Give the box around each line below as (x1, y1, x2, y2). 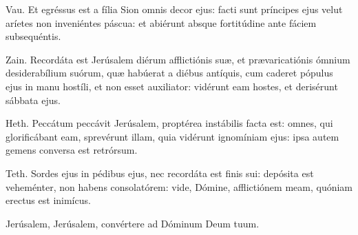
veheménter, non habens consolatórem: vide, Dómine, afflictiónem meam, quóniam (6, 179, 353, 194)
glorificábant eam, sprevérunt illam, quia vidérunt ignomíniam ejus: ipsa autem (6, 129, 339, 143)
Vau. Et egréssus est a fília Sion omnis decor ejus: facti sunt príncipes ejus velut (6, 2, 343, 16)
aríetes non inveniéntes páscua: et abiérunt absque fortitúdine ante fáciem (6, 15, 317, 30)
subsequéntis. (6, 29, 61, 43)
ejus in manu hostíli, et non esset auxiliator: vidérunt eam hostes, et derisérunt (6, 79, 338, 93)
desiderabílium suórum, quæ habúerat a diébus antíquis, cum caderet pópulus (6, 65, 333, 80)
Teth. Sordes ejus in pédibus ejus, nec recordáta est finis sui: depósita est (6, 165, 314, 180)
